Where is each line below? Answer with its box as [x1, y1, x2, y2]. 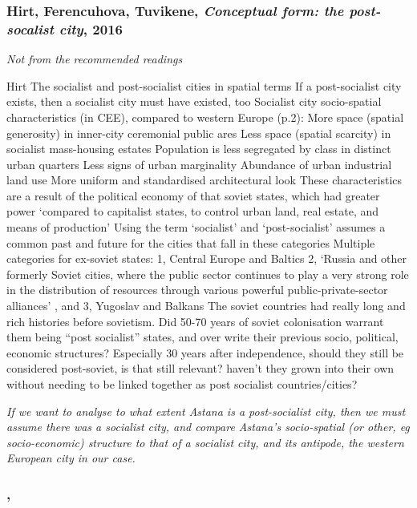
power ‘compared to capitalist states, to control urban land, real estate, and [6, 203, 379, 220]
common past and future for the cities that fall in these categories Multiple [6, 234, 375, 251]
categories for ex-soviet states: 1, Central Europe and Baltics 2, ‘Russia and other [6, 250, 407, 267]
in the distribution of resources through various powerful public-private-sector [6, 281, 388, 298]
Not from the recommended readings [6, 50, 183, 67]
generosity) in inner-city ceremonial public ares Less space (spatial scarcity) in [6, 124, 391, 141]
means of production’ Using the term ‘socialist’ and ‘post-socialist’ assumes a [6, 219, 386, 236]
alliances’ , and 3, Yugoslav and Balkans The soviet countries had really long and [6, 297, 406, 314]
